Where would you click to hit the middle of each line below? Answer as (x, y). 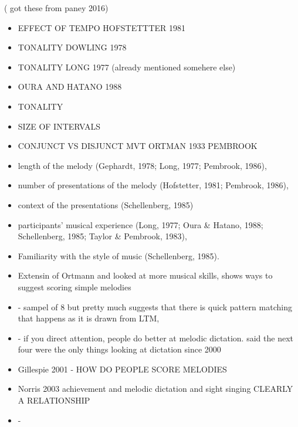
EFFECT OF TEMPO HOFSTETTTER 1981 (102, 27)
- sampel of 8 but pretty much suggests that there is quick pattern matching (155, 306)
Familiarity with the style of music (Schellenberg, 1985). (118, 255)
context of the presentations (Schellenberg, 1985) (106, 204)
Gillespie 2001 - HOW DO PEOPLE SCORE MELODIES (122, 369)
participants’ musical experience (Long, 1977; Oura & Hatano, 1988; (140, 224)
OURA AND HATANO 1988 (70, 87)
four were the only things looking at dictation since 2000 (119, 349)
